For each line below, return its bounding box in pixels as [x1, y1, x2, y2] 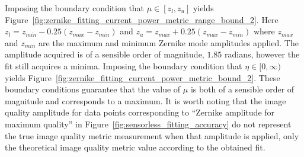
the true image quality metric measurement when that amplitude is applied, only [5, 129, 299, 142]
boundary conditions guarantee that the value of [5, 83, 181, 95]
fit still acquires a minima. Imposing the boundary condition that [5, 59, 242, 72]
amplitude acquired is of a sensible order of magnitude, [5, 48, 204, 60]
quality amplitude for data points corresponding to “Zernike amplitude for [5, 106, 275, 118]
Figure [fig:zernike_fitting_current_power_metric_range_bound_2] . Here [5, 13, 279, 25]
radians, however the [224, 48, 300, 60]
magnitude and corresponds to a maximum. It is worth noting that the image [5, 94, 286, 107]
